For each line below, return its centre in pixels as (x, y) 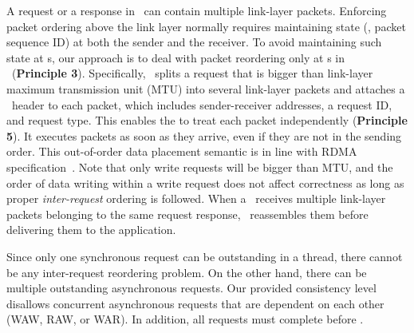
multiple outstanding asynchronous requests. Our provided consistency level (191, 288)
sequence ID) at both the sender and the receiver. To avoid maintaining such (194, 42)
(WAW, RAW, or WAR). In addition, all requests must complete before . (185, 319)
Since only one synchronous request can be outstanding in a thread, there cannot (205, 256)
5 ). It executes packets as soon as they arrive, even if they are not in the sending (204, 135)
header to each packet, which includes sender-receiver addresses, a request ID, (202, 104)
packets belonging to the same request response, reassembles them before (187, 214)
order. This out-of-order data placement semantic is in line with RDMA (182, 151)
